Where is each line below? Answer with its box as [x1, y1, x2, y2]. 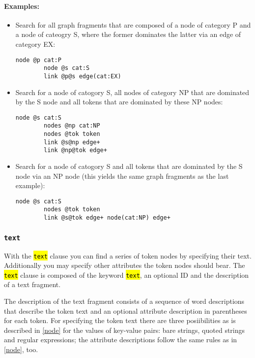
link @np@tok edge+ [44, 147, 107, 154]
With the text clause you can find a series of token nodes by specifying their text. [4, 250, 252, 260]
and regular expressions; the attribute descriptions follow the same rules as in [4, 334, 237, 345]
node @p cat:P [15, 56, 61, 64]
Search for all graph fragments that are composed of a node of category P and [15, 19, 251, 30]
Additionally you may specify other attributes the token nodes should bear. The [4, 260, 245, 270]
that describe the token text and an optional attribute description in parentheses [4, 305, 247, 316]
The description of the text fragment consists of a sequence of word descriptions [4, 296, 245, 306]
